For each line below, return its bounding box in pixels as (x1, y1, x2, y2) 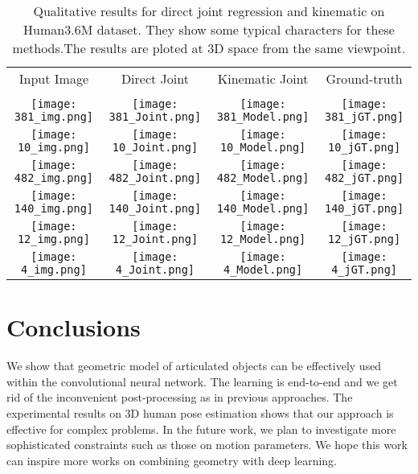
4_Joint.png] (115, 263, 195, 276)
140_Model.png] (216, 202, 309, 215)
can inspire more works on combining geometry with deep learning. (6, 451, 338, 468)
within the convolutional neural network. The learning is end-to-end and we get (6, 373, 398, 390)
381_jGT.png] (324, 110, 404, 123)
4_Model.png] (223, 263, 303, 276)
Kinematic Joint (217, 69, 309, 88)
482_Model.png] (216, 171, 309, 184)
